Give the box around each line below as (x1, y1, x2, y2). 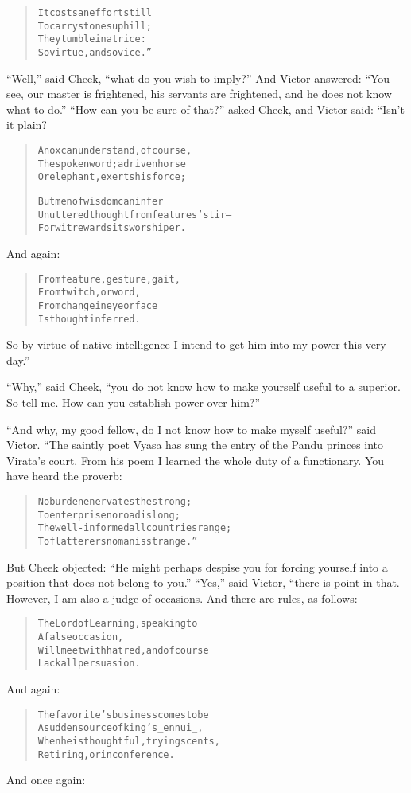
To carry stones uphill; (37, 20, 152, 32)
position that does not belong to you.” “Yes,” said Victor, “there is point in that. (6, 574, 400, 591)
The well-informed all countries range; (37, 522, 232, 534)
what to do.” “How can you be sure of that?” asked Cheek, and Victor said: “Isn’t (6, 100, 405, 117)
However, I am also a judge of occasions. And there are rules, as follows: (6, 589, 358, 606)
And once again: (6, 772, 86, 788)
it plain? (6, 116, 47, 133)
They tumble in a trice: (37, 33, 146, 45)
